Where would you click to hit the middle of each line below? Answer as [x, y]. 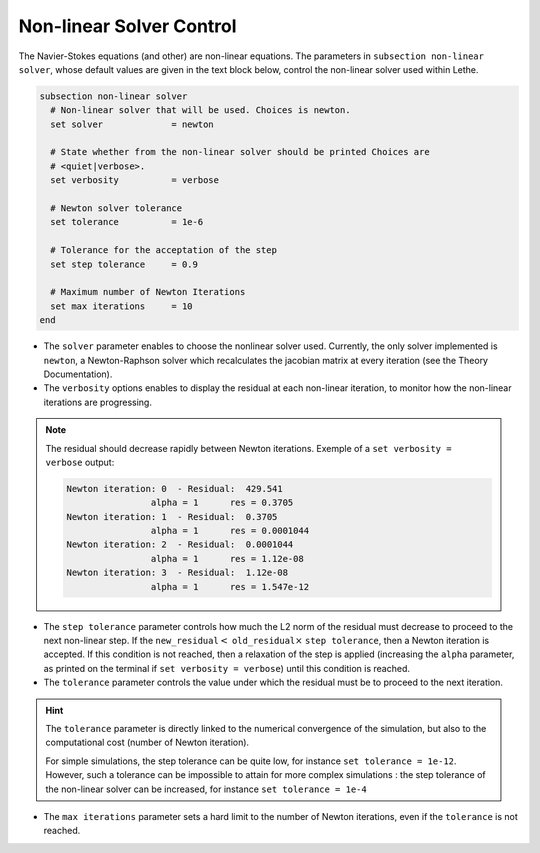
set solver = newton [132, 124]
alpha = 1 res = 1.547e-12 [230, 586]
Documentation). [78, 374]
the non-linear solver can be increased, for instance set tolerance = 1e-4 [206, 789]
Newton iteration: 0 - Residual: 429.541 [175, 488]
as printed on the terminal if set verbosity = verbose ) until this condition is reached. [226, 668]
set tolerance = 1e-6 [127, 222]
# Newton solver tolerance [116, 208]
